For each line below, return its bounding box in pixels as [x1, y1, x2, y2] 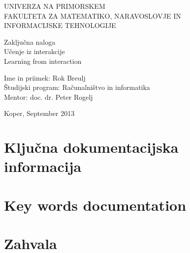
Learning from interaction [4, 56, 82, 66]
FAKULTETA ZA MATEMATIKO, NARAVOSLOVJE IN [4, 10, 181, 21]
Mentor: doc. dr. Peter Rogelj [4, 91, 93, 102]
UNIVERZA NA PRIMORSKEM [4, 1, 105, 11]
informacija [4, 156, 82, 176]
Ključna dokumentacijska [4, 137, 179, 157]
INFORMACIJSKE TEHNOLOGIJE [4, 20, 116, 30]
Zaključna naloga [4, 36, 56, 47]
